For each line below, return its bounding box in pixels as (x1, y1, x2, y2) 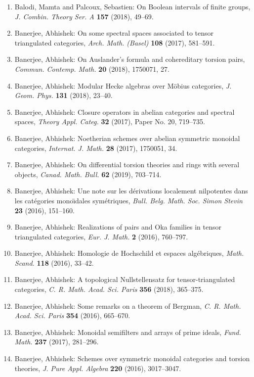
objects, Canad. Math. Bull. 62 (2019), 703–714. (14, 169, 162, 179)
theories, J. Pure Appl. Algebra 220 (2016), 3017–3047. (14, 363, 181, 373)
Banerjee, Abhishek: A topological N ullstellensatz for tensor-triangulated (14, 274, 235, 284)
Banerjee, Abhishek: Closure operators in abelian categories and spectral (14, 106, 235, 117)
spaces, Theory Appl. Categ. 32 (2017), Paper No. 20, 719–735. (14, 116, 205, 127)
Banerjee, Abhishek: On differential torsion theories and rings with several (14, 159, 240, 170)
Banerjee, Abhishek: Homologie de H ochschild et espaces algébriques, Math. (14, 248, 244, 258)
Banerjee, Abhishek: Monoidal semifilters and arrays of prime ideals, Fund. (14, 327, 241, 337)
